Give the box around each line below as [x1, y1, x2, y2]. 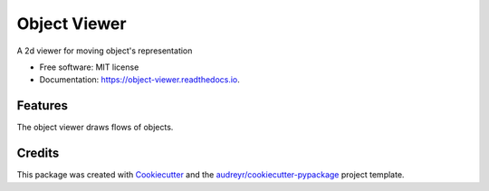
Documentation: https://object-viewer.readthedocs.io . [39, 74, 240, 85]
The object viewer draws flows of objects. [16, 122, 174, 133]
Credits [16, 146, 60, 161]
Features [16, 98, 68, 113]
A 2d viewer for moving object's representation [16, 45, 193, 56]
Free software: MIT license [39, 62, 139, 72]
